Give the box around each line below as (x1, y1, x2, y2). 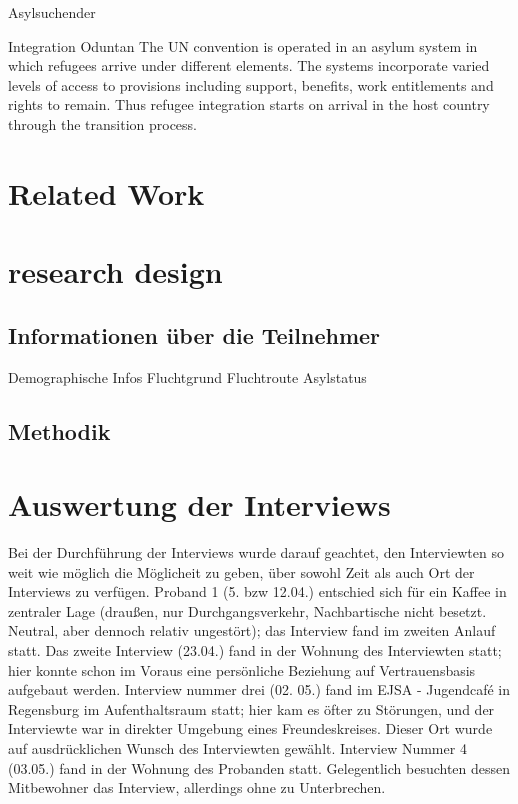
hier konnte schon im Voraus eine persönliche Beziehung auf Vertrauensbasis (8, 659, 476, 680)
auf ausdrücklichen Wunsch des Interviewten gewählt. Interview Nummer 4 (8, 737, 467, 758)
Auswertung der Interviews (8, 484, 391, 525)
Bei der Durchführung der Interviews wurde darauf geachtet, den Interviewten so (8, 542, 504, 563)
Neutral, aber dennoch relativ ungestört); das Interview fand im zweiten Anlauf (8, 620, 496, 641)
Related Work (8, 172, 205, 213)
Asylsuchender (8, 2, 96, 22)
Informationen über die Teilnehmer (8, 319, 381, 350)
